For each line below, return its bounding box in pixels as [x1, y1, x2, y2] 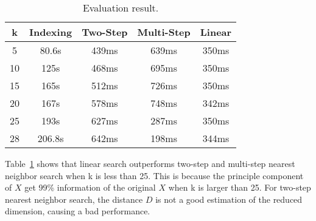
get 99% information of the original [24, 181, 156, 194]
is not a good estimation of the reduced [155, 192, 303, 205]
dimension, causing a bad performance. [5, 205, 150, 217]
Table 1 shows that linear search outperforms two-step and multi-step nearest [5, 157, 295, 169]
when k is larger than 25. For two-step [168, 181, 311, 194]
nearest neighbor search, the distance [5, 192, 143, 205]
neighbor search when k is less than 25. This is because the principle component [5, 169, 304, 182]
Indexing [29, 25, 72, 39]
